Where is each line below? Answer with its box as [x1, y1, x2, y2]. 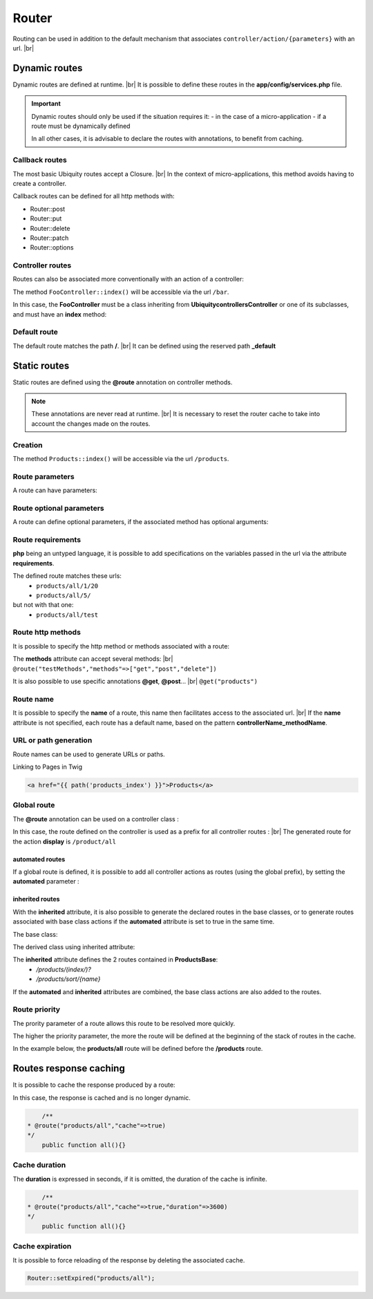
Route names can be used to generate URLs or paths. [12, 750, 165, 758]
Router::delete [30, 224, 70, 232]
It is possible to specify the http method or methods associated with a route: [12, 642, 230, 650]
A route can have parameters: [12, 486, 98, 494]
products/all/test [36, 610, 99, 619]
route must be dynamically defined [31, 122, 131, 131]
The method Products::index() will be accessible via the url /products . [12, 454, 229, 462]
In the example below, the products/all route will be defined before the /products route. [12, 1045, 263, 1053]
